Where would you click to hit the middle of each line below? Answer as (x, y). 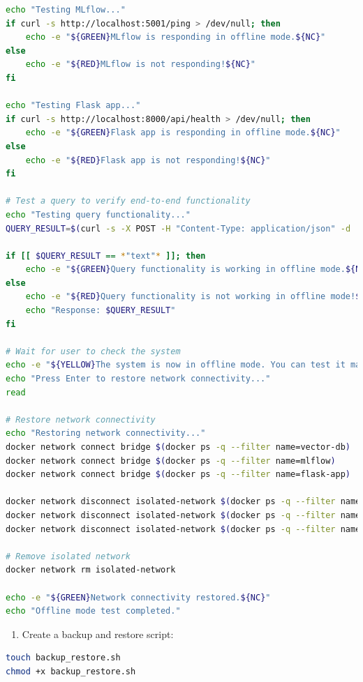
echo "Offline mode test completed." (93, 611)
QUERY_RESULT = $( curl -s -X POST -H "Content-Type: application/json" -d (178, 228)
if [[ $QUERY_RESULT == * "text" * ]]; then (106, 256)
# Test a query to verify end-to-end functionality (128, 201)
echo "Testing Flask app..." (73, 106)
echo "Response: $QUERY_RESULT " (101, 311)
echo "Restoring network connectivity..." (106, 433)
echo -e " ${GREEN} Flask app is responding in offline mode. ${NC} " (183, 133)
